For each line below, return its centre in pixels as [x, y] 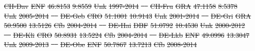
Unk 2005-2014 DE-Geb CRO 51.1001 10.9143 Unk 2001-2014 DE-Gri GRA [127, 15]
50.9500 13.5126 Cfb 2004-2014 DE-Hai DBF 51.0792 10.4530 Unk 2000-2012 [125, 25]
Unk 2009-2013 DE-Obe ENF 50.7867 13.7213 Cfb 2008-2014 [100, 44]
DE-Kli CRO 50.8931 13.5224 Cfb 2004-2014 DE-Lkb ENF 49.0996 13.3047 [131, 35]
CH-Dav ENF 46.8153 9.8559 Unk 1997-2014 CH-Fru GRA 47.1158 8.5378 [121, 6]
